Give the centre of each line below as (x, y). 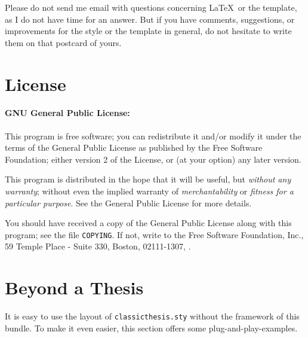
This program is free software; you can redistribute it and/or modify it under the (153, 135)
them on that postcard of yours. (63, 42)
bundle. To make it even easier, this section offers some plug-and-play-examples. (151, 328)
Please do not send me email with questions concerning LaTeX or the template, (151, 7)
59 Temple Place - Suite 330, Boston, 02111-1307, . (98, 246)
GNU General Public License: (67, 113)
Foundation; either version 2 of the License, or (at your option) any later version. (153, 159)
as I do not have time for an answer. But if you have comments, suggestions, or (150, 19)
